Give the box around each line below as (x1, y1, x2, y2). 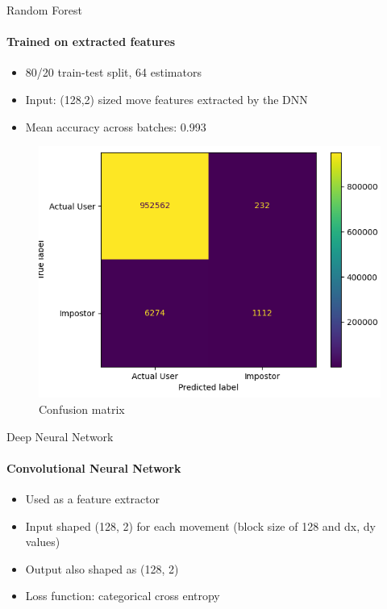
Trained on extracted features (6, 33, 176, 50)
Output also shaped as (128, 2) (25, 560, 179, 577)
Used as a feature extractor (25, 490, 160, 507)
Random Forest (6, 2, 82, 18)
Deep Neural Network (6, 428, 114, 444)
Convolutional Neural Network (6, 459, 181, 476)
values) (25, 533, 60, 550)
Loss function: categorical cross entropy (25, 587, 220, 604)
